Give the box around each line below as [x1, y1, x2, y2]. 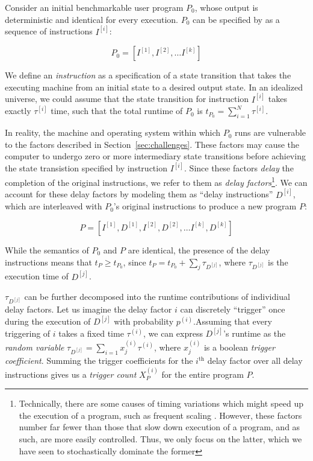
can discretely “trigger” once [180, 303, 285, 316]
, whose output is [194, 1, 258, 13]
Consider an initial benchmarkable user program [5, 1, 184, 13]
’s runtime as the [223, 327, 286, 340]
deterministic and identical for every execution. [5, 13, 178, 25]
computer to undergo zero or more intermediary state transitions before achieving [5, 150, 306, 162]
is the [268, 255, 288, 268]
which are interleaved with [5, 200, 102, 212]
